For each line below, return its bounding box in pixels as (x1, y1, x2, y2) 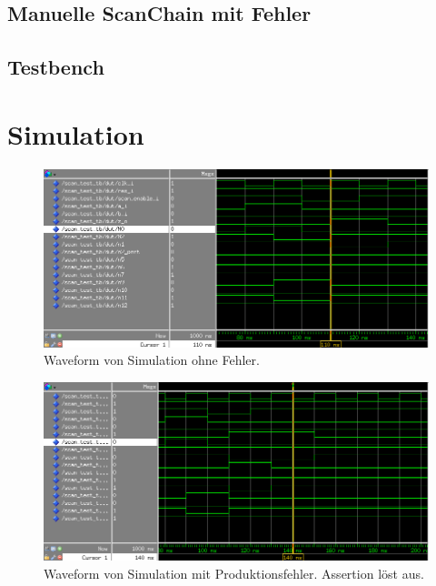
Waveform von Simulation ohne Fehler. (44, 350, 260, 369)
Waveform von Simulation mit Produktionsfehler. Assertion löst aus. (44, 563, 424, 582)
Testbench (7, 53, 104, 81)
